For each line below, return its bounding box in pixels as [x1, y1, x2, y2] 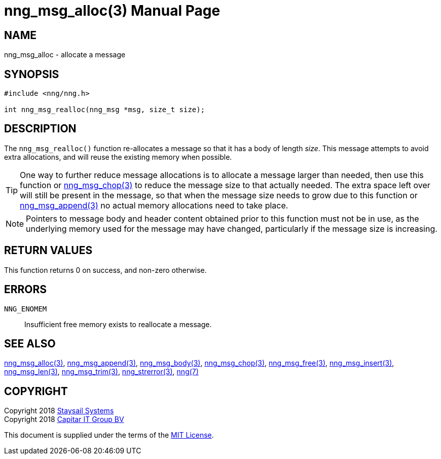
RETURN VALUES [4, 244, 93, 257]
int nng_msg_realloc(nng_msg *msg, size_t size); [4, 105, 205, 114]
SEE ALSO [4, 337, 56, 350]
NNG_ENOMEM [4, 304, 47, 313]
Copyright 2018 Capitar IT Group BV [4, 415, 124, 424]
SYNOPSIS [4, 67, 59, 81]
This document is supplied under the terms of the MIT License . [4, 431, 214, 440]
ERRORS [4, 283, 47, 296]
